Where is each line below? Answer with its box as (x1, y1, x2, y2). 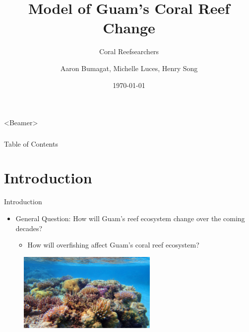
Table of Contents (4, 138, 58, 149)
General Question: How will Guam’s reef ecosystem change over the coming (15, 213, 245, 223)
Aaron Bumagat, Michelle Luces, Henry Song (60, 63, 198, 73)
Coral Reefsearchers (99, 46, 159, 57)
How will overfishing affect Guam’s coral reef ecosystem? (27, 240, 199, 250)
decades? (15, 223, 43, 233)
